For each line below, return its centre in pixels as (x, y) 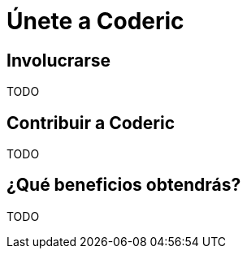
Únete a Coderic (95, 21)
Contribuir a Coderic (91, 123)
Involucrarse (59, 60)
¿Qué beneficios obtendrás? (124, 185)
